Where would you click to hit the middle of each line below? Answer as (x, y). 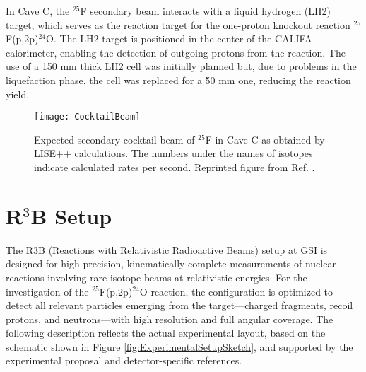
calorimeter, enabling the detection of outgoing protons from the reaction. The (176, 52)
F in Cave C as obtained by (265, 139)
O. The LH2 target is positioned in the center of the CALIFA (179, 39)
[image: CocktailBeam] (87, 117)
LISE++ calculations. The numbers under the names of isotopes (173, 153)
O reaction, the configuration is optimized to (236, 291)
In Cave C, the (38, 11)
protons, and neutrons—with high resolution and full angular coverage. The (170, 319)
